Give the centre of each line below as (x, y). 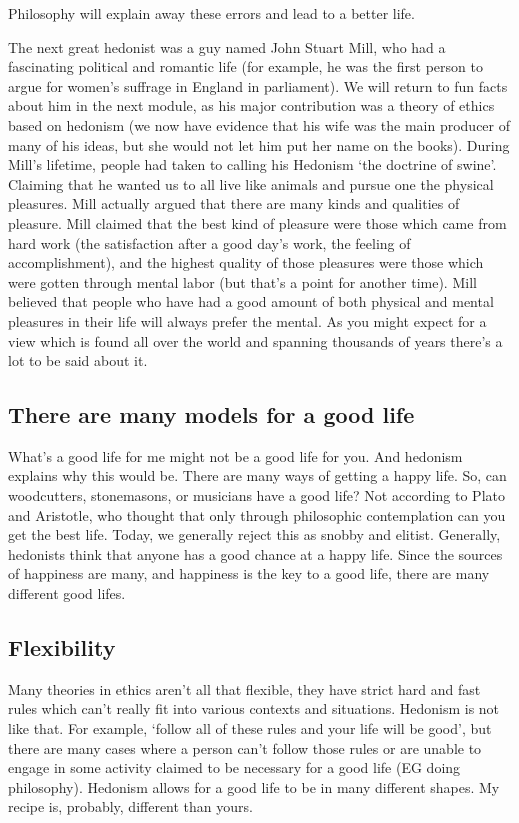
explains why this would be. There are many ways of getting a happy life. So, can (257, 475)
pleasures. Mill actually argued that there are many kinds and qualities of (234, 203)
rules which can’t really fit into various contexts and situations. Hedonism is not (254, 708)
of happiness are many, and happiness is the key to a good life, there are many (249, 573)
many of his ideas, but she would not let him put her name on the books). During (259, 144)
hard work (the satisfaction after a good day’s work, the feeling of (209, 242)
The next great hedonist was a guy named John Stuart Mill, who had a (227, 46)
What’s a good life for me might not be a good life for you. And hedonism (235, 455)
